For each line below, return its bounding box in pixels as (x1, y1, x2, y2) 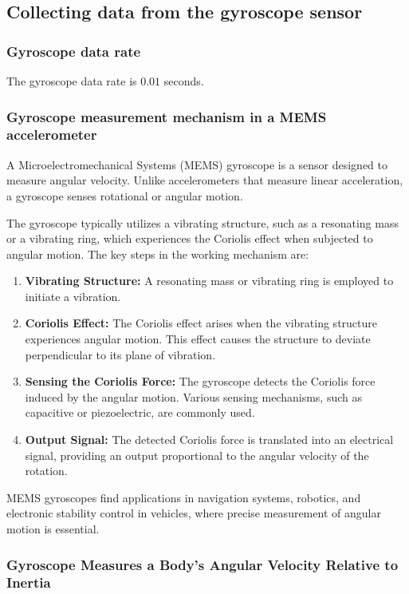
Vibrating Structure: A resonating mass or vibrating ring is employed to (25, 272, 394, 289)
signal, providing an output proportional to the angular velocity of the (25, 446, 369, 463)
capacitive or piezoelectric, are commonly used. (25, 404, 255, 421)
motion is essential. (6, 521, 100, 537)
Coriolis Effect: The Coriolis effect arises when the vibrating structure (25, 315, 378, 331)
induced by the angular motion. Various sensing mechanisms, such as (25, 388, 362, 405)
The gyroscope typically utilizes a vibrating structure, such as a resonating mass (6, 214, 399, 231)
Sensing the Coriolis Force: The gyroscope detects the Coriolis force (25, 373, 376, 390)
